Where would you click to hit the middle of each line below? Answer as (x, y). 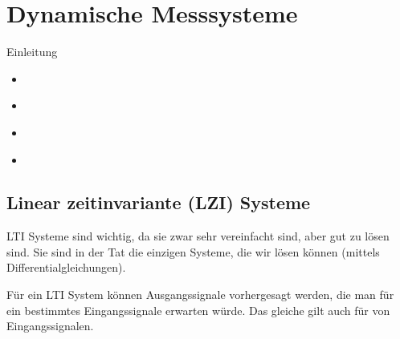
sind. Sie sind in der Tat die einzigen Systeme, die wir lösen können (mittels (193, 251)
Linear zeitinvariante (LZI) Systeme (159, 202)
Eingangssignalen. (50, 326)
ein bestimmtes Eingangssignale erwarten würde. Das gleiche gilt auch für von (198, 310)
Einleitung (32, 52)
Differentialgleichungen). (66, 267)
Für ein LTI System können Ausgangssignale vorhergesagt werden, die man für (200, 295)
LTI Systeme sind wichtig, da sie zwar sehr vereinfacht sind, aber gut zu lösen (198, 236)
